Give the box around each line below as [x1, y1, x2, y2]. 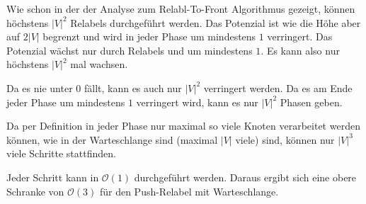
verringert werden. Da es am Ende [203, 80, 353, 95]
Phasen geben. [280, 94, 343, 109]
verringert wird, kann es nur [136, 94, 258, 109]
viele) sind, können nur [235, 132, 335, 147]
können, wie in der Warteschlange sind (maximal [6, 132, 218, 147]
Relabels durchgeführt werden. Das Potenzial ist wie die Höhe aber [70, 15, 361, 30]
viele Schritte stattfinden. [6, 146, 116, 161]
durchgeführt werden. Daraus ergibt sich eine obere [134, 169, 357, 184]
